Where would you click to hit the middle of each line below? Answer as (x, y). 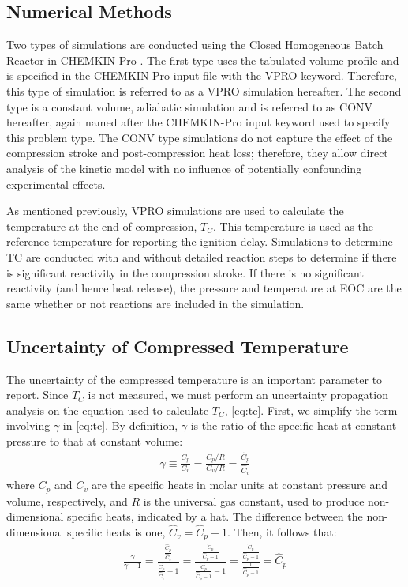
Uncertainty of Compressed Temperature (178, 346)
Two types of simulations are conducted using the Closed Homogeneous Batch (195, 45)
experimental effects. (56, 184)
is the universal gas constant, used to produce (254, 500)
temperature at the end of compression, (102, 226)
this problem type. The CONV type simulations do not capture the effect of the (200, 137)
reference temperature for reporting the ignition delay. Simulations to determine (200, 241)
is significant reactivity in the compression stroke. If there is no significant (185, 272)
